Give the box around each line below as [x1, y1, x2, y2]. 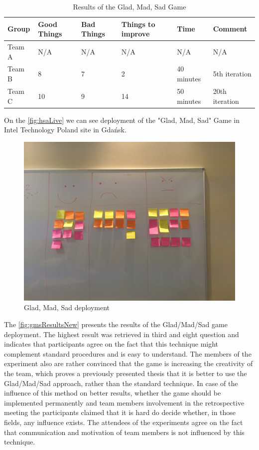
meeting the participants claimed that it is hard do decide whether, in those [4, 407, 236, 418]
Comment [213, 23, 248, 34]
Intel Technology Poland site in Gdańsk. [4, 124, 127, 135]
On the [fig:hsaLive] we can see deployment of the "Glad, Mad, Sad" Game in [4, 114, 240, 125]
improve [121, 28, 150, 39]
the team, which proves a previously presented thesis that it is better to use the [4, 368, 247, 378]
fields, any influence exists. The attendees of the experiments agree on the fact [4, 417, 243, 427]
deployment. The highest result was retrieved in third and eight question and [4, 329, 239, 339]
